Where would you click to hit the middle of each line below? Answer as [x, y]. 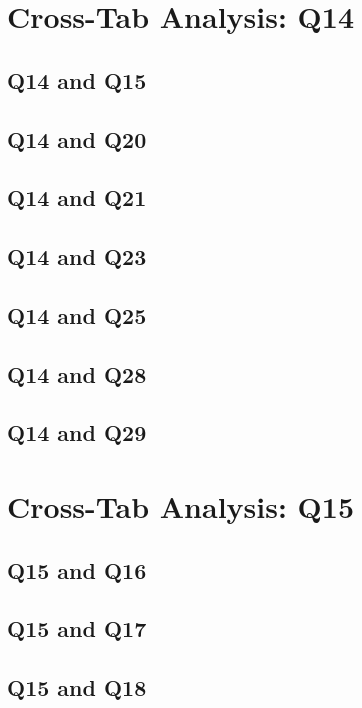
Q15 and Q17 [77, 628]
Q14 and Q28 [77, 373]
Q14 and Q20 [77, 138]
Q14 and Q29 [77, 432]
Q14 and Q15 [77, 79]
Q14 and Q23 [77, 256]
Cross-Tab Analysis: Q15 [180, 506]
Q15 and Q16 [77, 569]
